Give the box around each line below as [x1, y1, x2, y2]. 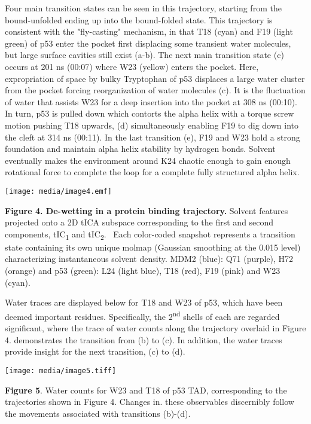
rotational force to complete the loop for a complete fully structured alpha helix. [5, 166, 300, 178]
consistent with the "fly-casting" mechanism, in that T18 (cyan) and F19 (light [5, 25, 293, 38]
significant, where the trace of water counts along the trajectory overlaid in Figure [5, 322, 306, 334]
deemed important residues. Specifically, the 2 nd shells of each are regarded [5, 308, 280, 322]
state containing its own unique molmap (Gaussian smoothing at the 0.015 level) [5, 240, 301, 253]
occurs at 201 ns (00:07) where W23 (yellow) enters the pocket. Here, [5, 60, 259, 72]
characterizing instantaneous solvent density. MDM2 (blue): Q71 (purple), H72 [5, 252, 294, 265]
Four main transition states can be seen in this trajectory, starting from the [5, 2, 282, 14]
